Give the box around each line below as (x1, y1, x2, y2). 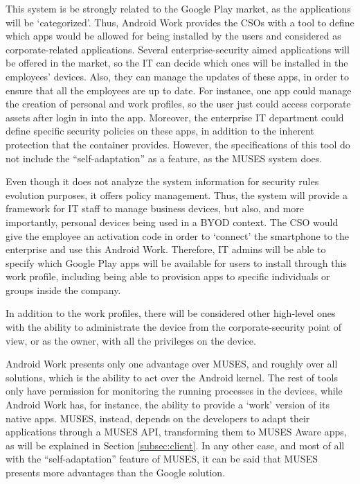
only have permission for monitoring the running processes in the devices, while (6, 383, 343, 398)
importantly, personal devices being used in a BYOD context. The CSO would (6, 214, 339, 229)
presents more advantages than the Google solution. (6, 465, 226, 479)
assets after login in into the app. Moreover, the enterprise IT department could (6, 110, 344, 124)
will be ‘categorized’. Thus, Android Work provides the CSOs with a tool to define (6, 15, 354, 29)
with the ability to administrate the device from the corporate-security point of (6, 320, 341, 334)
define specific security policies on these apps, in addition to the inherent (6, 123, 314, 138)
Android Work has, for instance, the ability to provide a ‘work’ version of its (6, 397, 330, 412)
